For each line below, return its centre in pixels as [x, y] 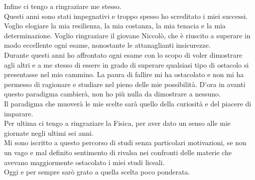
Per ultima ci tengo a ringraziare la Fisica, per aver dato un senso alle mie [118, 123]
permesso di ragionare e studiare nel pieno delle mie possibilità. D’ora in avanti [125, 84]
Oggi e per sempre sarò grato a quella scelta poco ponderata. [97, 172]
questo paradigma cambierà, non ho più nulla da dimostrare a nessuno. [112, 94]
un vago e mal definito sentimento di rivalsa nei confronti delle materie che [118, 152]
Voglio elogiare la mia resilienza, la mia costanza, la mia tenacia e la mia [115, 26]
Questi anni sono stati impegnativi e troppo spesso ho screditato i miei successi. [126, 16]
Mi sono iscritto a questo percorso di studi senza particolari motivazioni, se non [125, 142]
